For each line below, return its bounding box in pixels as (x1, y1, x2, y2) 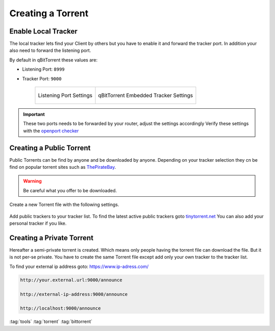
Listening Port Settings (38, 92, 93, 99)
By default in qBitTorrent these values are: (9, 56, 98, 63)
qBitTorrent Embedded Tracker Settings (98, 92, 193, 99)
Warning (23, 178, 42, 184)
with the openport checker (23, 128, 79, 134)
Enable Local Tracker (9, 27, 78, 36)
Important (23, 111, 45, 117)
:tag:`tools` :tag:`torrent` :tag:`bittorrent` (9, 318, 93, 325)
